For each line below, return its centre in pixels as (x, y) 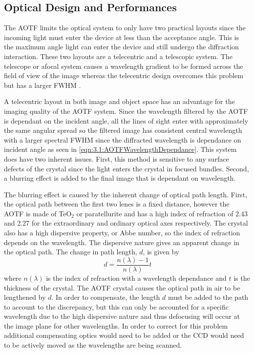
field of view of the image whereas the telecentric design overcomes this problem (124, 75)
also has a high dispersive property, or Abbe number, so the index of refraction (122, 233)
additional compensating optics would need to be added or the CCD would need (124, 335)
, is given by (161, 252)
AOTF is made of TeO (38, 213)
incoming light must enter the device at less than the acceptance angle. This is (122, 37)
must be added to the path (208, 297)
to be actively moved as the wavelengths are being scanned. (93, 345)
